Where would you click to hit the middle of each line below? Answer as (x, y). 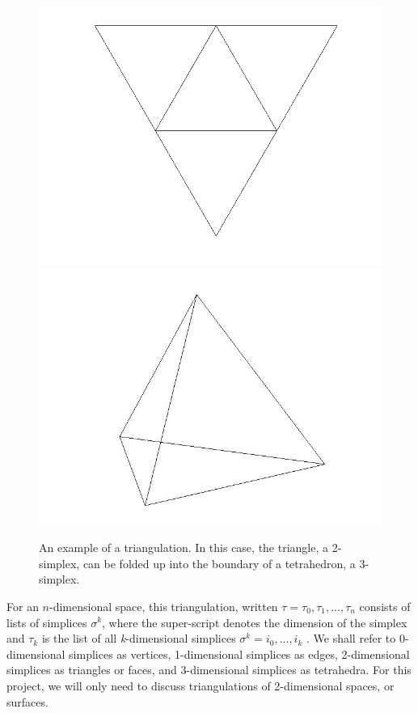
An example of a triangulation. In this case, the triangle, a (184, 547)
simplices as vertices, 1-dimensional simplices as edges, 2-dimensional (239, 654)
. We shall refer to (351, 638)
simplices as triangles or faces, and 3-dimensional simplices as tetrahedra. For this (209, 670)
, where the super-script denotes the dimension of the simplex (255, 622)
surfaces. (27, 701)
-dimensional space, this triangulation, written (163, 606)
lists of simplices (47, 622)
